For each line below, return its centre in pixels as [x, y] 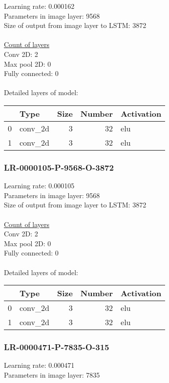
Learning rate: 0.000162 [39, 6]
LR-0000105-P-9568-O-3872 [59, 167]
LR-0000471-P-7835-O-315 [57, 347]
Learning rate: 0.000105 [39, 186]
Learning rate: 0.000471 [39, 365]
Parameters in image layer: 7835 [52, 374]
